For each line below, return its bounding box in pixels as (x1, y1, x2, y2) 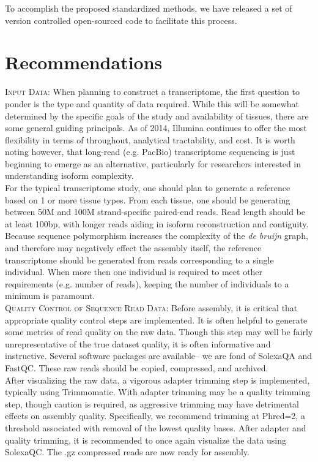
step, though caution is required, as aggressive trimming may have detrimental (5, 397, 299, 410)
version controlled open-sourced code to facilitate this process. (5, 13, 237, 26)
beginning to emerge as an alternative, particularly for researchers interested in (5, 157, 301, 170)
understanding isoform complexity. (5, 169, 134, 182)
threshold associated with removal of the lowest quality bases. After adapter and (5, 421, 306, 434)
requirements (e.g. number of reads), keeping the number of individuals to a (5, 277, 289, 290)
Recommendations (5, 50, 163, 75)
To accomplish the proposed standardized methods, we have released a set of (5, 2, 292, 14)
